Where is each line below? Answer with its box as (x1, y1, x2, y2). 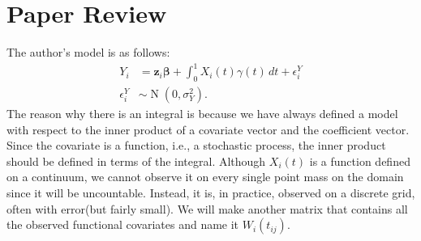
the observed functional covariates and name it (6, 216, 239, 233)
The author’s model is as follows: (6, 44, 170, 61)
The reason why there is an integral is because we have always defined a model (6, 105, 398, 122)
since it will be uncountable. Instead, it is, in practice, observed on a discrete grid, (6, 184, 415, 201)
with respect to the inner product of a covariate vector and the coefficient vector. (6, 120, 410, 137)
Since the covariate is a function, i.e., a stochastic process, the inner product (6, 137, 386, 154)
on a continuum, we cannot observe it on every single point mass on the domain (6, 168, 404, 185)
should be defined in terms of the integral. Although (6, 152, 266, 169)
